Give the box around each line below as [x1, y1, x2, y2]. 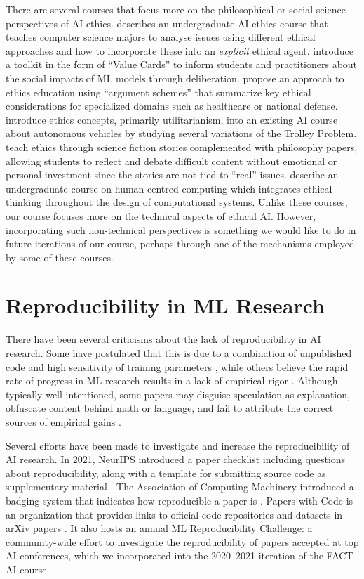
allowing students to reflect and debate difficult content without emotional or [6, 153, 337, 168]
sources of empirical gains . [6, 414, 121, 429]
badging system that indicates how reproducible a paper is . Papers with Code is [6, 493, 353, 507]
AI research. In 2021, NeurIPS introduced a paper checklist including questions [6, 452, 346, 467]
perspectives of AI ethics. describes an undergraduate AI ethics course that [6, 15, 328, 30]
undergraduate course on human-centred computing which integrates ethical [6, 181, 332, 195]
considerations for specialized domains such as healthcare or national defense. [6, 98, 338, 113]
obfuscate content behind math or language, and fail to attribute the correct [6, 401, 334, 415]
